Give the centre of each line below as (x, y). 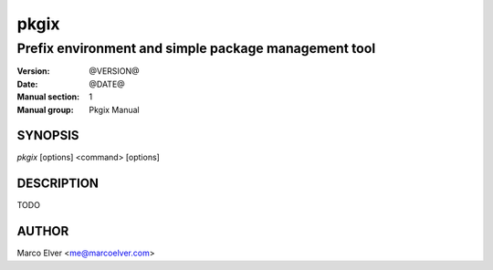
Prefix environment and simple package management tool (196, 48)
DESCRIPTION (58, 184)
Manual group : (45, 109)
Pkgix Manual (115, 109)
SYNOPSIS (48, 135)
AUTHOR (43, 231)
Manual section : (48, 97)
